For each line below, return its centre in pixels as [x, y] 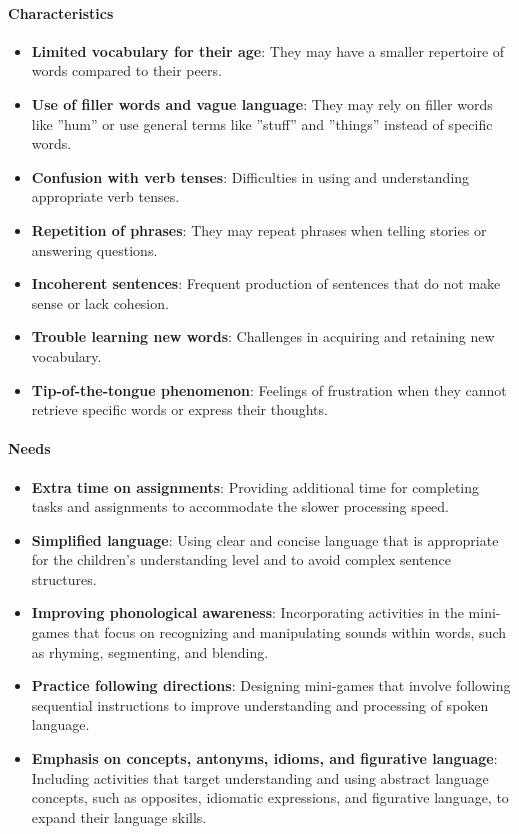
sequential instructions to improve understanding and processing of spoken [260, 704]
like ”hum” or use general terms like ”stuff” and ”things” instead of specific [262, 123]
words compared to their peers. [126, 70]
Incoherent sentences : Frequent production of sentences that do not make [266, 283]
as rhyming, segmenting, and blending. [150, 651]
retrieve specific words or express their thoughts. [179, 409]
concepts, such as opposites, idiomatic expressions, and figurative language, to [270, 797]
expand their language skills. [119, 816]
